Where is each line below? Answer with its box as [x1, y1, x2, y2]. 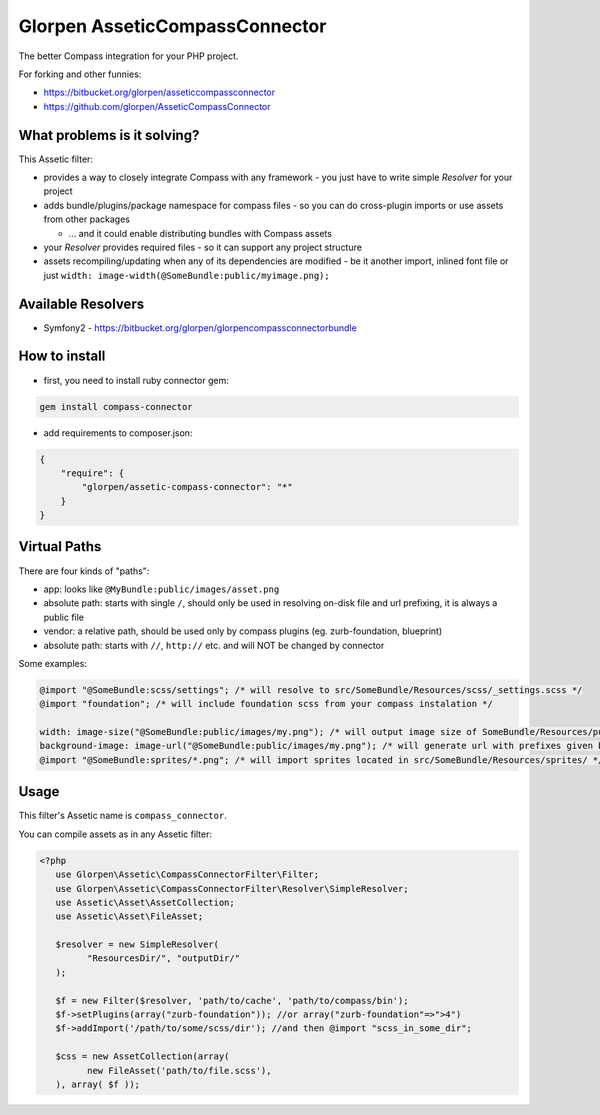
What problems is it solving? [18, 126, 200, 144]
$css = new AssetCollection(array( [55, 1051, 230, 1062]
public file [43, 611, 85, 623]
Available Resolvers [18, 295, 145, 312]
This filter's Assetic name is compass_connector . [18, 810, 227, 822]
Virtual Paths [18, 538, 102, 555]
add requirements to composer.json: [43, 426, 193, 439]
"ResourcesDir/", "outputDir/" [86, 953, 240, 964]
